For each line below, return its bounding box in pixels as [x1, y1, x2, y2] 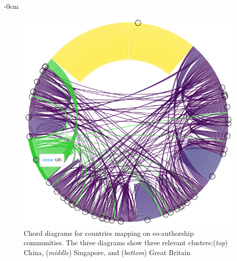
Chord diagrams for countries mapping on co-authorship [24, 227, 194, 238]
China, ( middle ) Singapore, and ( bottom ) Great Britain [24, 247, 191, 257]
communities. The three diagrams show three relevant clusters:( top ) [24, 237, 228, 248]
